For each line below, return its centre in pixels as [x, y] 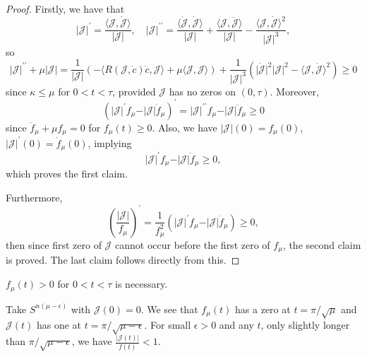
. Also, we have [185, 127]
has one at [59, 325]
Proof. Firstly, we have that [65, 8]
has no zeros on [202, 91]
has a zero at [263, 309]
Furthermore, [34, 197]
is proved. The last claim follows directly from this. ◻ [123, 260]
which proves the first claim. [67, 173]
